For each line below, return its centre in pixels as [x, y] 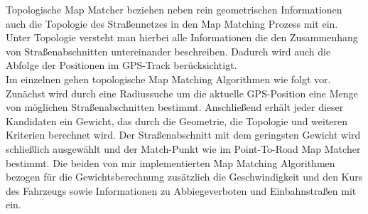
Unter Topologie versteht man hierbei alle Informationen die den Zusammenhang [182, 37]
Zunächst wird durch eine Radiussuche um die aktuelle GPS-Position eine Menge [182, 93]
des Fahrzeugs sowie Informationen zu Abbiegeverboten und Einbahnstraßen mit [181, 190]
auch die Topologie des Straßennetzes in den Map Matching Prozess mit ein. [172, 23]
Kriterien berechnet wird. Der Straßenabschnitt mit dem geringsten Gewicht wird [183, 135]
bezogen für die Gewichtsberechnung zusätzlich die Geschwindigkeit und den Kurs [184, 177]
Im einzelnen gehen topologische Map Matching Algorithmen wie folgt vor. [168, 79]
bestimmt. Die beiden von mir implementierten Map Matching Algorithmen [171, 162]
